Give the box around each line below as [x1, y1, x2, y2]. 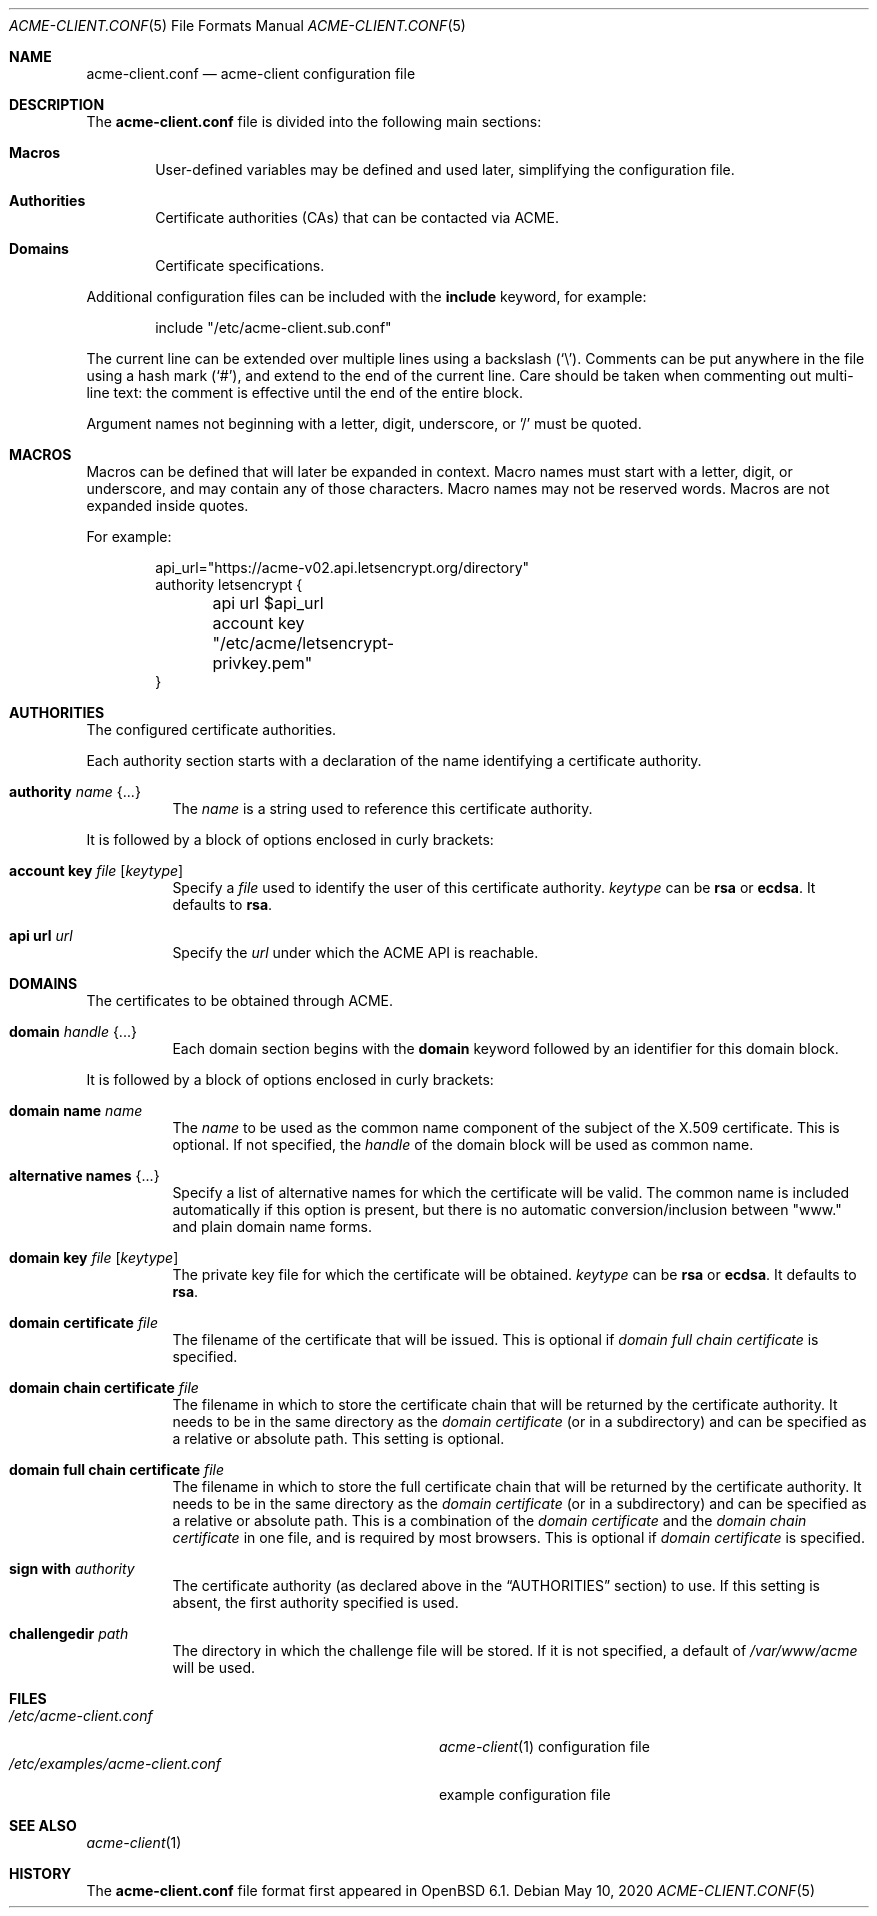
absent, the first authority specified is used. [172, 1594, 459, 1611]
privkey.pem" [212, 653, 313, 673]
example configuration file [439, 1786, 611, 1803]
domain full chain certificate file [9, 1461, 225, 1478]
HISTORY [9, 1865, 72, 1882]
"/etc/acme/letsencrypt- [212, 633, 395, 653]
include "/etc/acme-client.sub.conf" [155, 319, 392, 336]
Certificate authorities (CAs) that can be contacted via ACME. [155, 209, 559, 226]
